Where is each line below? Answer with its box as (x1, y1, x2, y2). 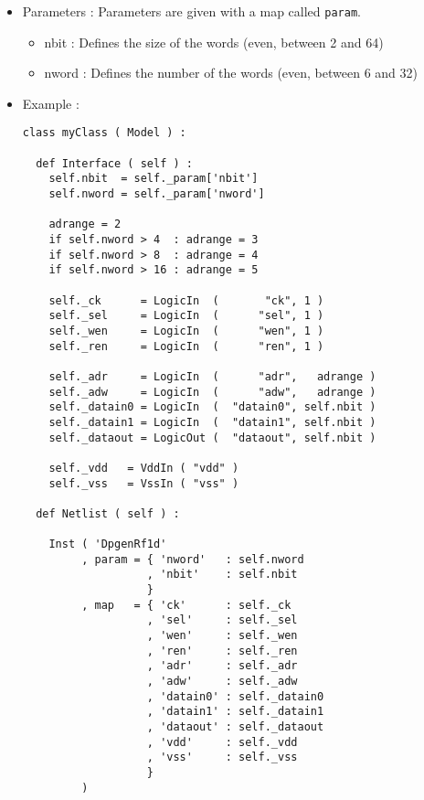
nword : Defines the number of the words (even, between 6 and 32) (44, 63, 418, 82)
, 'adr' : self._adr (146, 659, 298, 673)
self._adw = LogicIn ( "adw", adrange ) (48, 385, 376, 399)
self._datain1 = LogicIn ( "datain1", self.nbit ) (48, 415, 376, 429)
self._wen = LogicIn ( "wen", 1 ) (48, 324, 324, 337)
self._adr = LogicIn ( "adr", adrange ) (48, 369, 376, 383)
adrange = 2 (48, 218, 122, 231)
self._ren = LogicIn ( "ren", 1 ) (48, 339, 324, 353)
